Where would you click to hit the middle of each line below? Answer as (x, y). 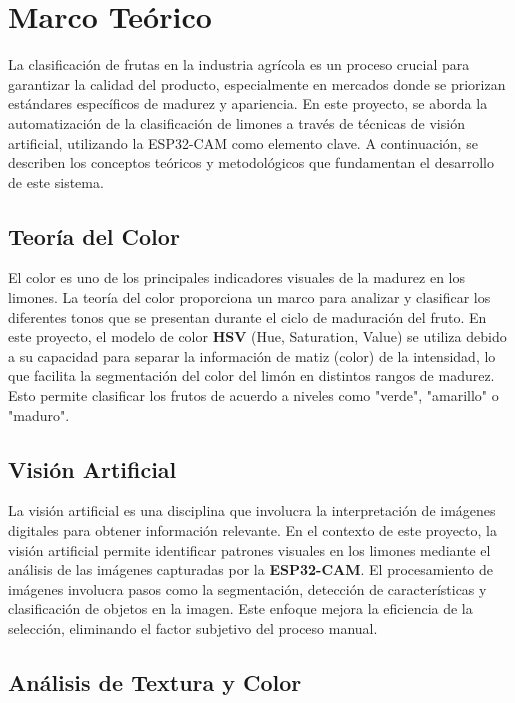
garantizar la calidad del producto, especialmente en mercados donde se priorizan (257, 83)
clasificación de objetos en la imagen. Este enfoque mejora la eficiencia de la (240, 608)
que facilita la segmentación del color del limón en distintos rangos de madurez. (251, 375)
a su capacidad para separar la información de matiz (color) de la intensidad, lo (252, 355)
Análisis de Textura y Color (155, 681)
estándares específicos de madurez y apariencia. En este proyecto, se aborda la (248, 103)
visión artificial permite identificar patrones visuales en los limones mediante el (249, 549)
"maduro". (39, 414)
